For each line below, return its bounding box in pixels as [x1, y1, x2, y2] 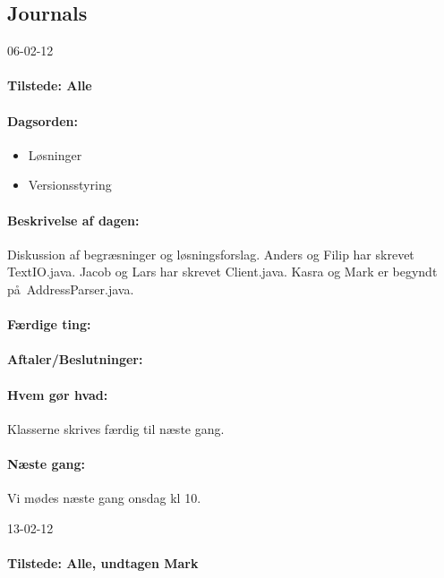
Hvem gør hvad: [7, 385, 108, 404]
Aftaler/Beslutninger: [7, 350, 143, 369]
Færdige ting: [7, 315, 91, 334]
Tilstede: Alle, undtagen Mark [7, 553, 199, 572]
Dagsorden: [7, 111, 79, 130]
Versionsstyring [28, 175, 112, 194]
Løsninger [28, 145, 82, 164]
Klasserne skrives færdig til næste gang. [7, 419, 225, 438]
